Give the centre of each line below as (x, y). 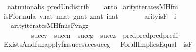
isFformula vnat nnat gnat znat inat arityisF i (90, 16)
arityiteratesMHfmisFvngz (50, 25)
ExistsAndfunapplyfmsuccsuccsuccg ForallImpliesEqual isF (98, 44)
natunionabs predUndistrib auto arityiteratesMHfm (93, 6)
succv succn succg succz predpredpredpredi (105, 34)
